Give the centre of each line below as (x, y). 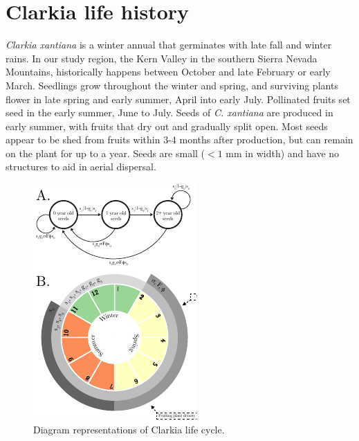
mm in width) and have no (283, 153)
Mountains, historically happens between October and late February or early (168, 72)
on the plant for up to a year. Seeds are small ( (105, 153)
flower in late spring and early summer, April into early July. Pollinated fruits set (178, 99)
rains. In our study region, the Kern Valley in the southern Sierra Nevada (162, 58)
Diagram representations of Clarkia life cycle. (129, 429)
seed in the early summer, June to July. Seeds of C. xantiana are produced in (169, 112)
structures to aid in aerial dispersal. (81, 166)
